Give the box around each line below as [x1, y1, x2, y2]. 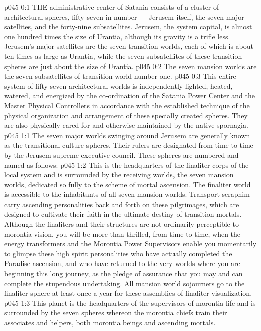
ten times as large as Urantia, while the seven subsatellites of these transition [4, 50, 242, 61]
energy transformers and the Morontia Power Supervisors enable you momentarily [4, 238, 257, 249]
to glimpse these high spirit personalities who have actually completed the [4, 248, 232, 258]
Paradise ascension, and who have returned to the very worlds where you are [4, 258, 240, 269]
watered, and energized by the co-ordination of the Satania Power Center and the [4, 90, 255, 101]
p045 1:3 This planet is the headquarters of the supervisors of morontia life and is [4, 297, 256, 308]
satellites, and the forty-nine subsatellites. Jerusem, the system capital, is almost [4, 21, 252, 32]
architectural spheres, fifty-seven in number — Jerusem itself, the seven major [4, 11, 244, 22]
